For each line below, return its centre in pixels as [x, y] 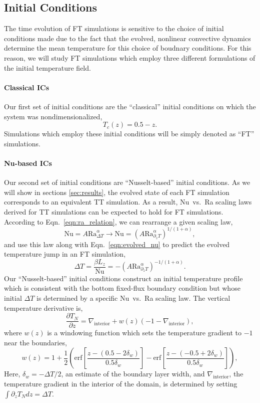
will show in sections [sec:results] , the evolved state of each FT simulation [117, 192]
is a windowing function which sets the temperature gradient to [144, 333]
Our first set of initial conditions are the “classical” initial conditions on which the [130, 106]
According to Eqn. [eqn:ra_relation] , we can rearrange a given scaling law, [118, 221]
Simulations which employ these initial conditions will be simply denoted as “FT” [129, 134]
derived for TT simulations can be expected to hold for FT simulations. [114, 211]
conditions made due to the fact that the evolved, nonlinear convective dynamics [127, 38]
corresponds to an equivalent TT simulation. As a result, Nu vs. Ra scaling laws [128, 202]
